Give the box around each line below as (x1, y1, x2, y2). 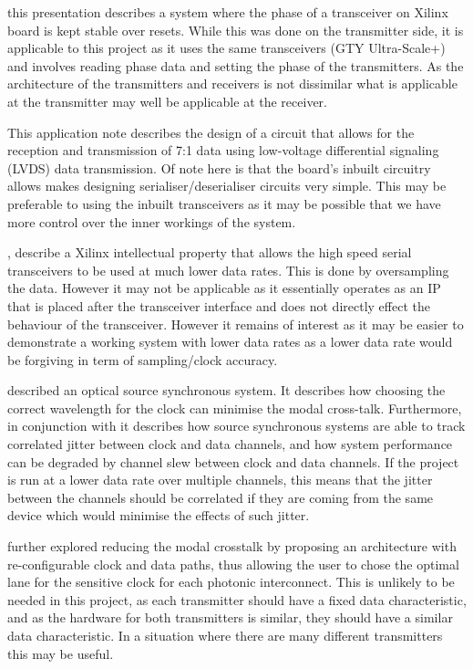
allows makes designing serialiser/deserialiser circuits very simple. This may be (7, 176, 447, 195)
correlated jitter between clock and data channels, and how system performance (7, 434, 453, 454)
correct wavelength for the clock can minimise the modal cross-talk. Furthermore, (7, 398, 462, 417)
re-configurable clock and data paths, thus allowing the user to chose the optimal (7, 554, 459, 573)
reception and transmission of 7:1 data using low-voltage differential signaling (7, 141, 439, 160)
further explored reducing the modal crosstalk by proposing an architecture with (7, 537, 457, 556)
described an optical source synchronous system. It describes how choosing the (7, 381, 446, 400)
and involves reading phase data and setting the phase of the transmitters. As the (7, 56, 464, 75)
